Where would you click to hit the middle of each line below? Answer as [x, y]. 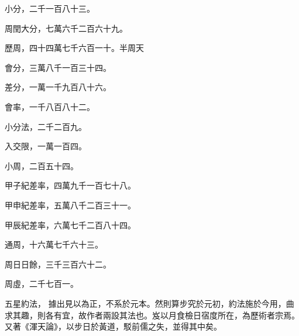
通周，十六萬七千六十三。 [54, 244]
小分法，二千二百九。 [46, 126]
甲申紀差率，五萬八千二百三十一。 [70, 205]
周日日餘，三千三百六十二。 [58, 264]
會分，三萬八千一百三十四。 [58, 67]
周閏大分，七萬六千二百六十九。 [66, 28]
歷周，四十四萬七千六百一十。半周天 [74, 48]
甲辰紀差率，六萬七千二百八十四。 [70, 224]
